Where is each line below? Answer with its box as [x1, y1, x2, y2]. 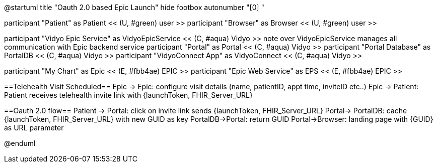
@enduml [4, 139, 36, 147]
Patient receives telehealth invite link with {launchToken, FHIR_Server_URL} [4, 91, 253, 99]
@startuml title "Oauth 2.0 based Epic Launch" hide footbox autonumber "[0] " [4, 3, 265, 12]
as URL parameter [4, 123, 64, 132]
